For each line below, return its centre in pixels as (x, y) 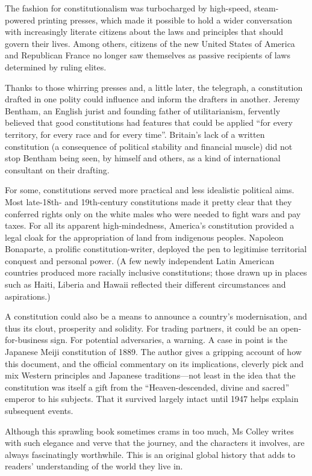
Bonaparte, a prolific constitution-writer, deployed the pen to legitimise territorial (156, 249)
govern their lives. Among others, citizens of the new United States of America (150, 43)
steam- (266, 8)
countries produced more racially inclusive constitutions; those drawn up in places (156, 272)
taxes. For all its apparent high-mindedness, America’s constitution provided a (150, 225)
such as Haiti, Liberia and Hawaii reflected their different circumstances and (145, 284)
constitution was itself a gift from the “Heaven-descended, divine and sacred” (147, 387)
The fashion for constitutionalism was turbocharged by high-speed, (128, 8)
